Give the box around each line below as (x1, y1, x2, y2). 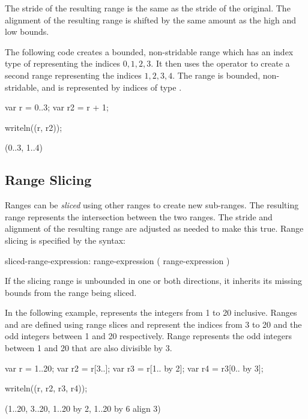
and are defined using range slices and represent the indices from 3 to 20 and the (5, 318, 302, 330)
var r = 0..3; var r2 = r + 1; (5, 101, 109, 113)
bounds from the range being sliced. (5, 286, 137, 298)
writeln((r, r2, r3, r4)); (5, 382, 88, 394)
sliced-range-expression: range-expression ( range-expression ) (5, 254, 230, 267)
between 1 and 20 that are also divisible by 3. (5, 342, 172, 354)
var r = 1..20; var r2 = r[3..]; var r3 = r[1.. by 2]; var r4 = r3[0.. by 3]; (5, 361, 264, 374)
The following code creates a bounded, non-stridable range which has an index (5, 45, 294, 58)
